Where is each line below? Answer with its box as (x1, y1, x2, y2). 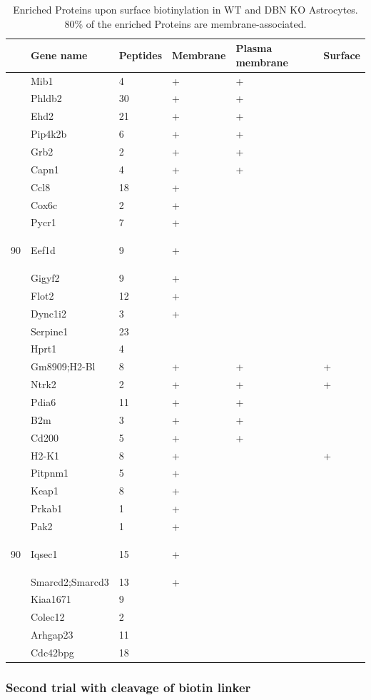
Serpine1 (31, 323, 68, 338)
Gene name (31, 47, 88, 62)
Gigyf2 (31, 270, 60, 285)
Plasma (235, 41, 273, 56)
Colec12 (31, 609, 65, 624)
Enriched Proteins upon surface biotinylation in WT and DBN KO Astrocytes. (13, 2, 358, 16)
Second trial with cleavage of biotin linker (6, 678, 251, 696)
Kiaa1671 (31, 592, 71, 607)
